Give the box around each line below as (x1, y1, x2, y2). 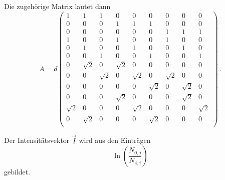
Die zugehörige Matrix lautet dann (4, 1, 111, 11)
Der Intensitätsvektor (4, 135, 70, 145)
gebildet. (4, 166, 31, 177)
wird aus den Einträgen (79, 135, 151, 145)
